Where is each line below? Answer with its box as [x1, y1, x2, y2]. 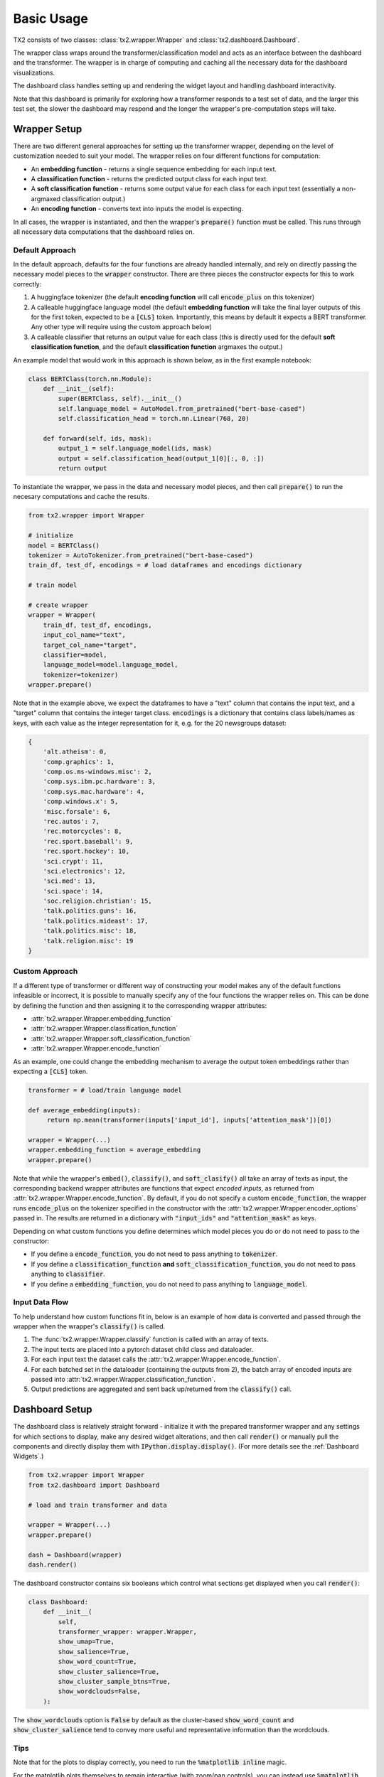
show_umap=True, [58, 1638, 115, 1646]
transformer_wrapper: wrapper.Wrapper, [58, 1628, 197, 1636]
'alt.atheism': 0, [43, 748, 107, 756]
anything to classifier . [31, 1269, 106, 1279]
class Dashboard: [28, 1598, 89, 1606]
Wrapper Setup [13, 123, 82, 135]
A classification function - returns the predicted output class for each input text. [31, 174, 268, 183]
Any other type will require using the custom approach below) [31, 323, 213, 331]
